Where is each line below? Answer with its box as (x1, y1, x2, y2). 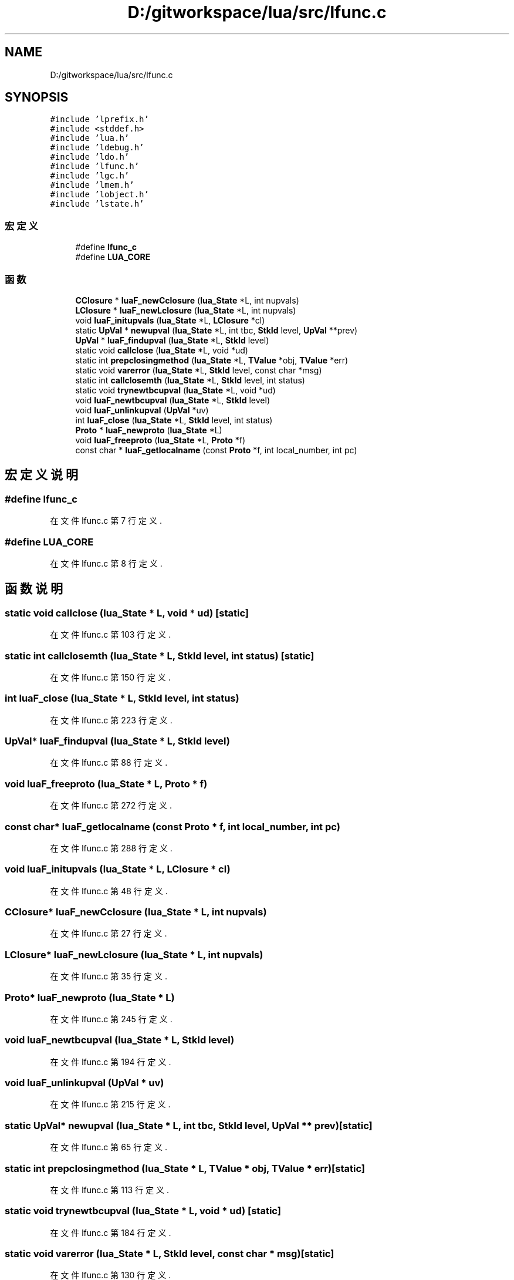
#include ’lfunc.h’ (50, 161, 140, 171)
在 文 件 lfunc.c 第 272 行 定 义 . (50, 800, 173, 811)
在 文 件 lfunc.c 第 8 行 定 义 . (50, 558, 163, 568)
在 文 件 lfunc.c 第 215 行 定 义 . (50, 1099, 171, 1110)
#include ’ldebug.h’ (50, 143, 144, 153)
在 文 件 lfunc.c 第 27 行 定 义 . (50, 928, 167, 939)
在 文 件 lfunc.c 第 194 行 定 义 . (50, 1056, 171, 1067)
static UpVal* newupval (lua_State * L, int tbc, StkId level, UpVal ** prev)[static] (5, 1119, 373, 1131)
